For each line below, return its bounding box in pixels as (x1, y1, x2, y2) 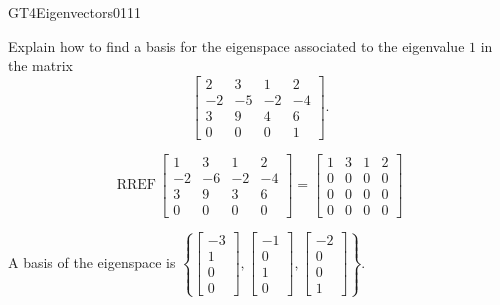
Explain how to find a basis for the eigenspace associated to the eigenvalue (8, 35, 465, 56)
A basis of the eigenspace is (8, 251, 176, 272)
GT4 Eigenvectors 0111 (8, 2, 142, 22)
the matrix (8, 55, 73, 76)
